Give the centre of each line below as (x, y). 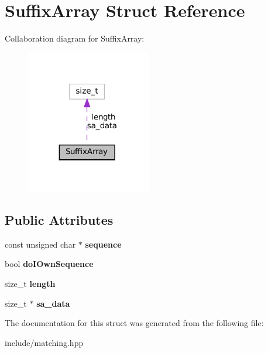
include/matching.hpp (44, 342)
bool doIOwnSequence (49, 264)
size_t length (30, 284)
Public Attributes (59, 220)
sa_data (53, 303)
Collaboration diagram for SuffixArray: (75, 38)
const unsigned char (40, 244)
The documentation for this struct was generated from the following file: (134, 323)
